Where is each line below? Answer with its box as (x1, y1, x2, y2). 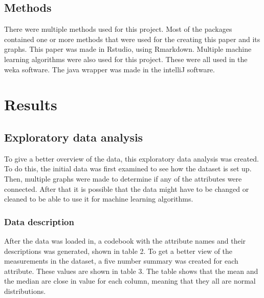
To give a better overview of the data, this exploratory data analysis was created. (4, 153, 259, 164)
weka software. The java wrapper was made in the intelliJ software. (4, 64, 215, 74)
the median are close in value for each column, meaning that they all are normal (4, 275, 256, 286)
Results (4, 94, 57, 115)
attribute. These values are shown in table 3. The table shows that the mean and (4, 265, 258, 276)
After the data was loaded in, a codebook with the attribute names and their (4, 235, 246, 246)
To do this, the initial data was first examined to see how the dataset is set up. (4, 163, 252, 174)
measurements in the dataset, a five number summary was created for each (4, 255, 238, 266)
